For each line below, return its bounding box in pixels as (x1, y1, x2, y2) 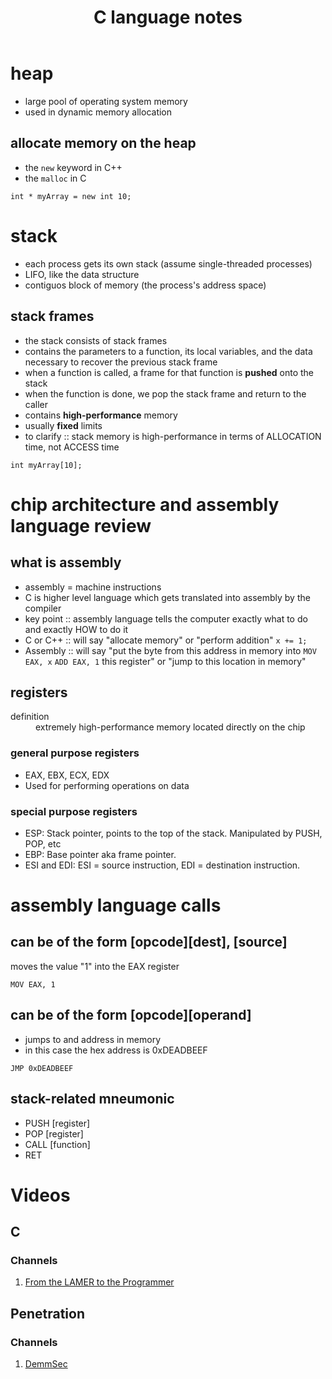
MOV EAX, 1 (10, 979, 56, 990)
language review (10, 514, 152, 537)
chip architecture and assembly (10, 493, 280, 516)
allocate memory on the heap (10, 135, 197, 152)
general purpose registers (10, 746, 140, 760)
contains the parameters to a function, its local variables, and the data (24, 345, 313, 357)
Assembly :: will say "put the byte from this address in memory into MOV (24, 644, 317, 656)
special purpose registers (10, 804, 138, 818)
